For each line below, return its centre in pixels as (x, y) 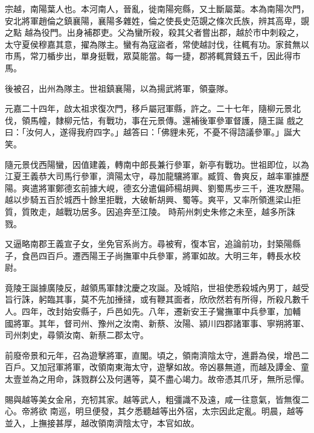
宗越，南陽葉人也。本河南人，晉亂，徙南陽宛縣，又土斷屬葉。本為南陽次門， (157, 8)
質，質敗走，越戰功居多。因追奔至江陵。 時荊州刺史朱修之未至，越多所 (146, 211)
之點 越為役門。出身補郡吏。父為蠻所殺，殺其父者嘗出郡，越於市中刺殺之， (154, 32)
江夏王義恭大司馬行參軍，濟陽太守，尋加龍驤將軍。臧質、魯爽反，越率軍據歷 (157, 176)
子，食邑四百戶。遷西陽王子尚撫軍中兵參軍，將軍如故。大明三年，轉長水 (149, 255)
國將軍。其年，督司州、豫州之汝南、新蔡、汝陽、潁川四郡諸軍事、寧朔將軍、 (157, 323)
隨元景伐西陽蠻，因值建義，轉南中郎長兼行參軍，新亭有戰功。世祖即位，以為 (157, 164)
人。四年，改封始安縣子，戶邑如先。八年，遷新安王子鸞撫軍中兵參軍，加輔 (153, 311)
